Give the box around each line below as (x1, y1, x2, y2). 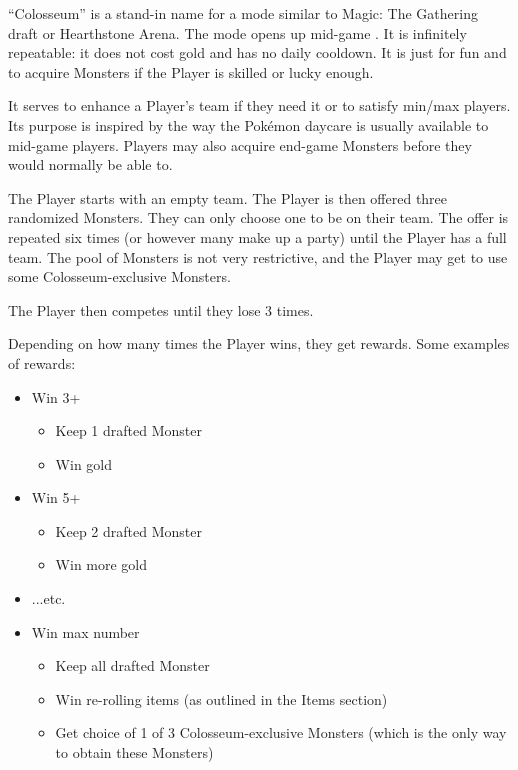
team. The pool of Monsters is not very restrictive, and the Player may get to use (8, 246, 508, 267)
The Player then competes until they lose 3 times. (8, 299, 314, 320)
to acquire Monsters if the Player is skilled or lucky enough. (8, 61, 374, 82)
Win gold (55, 453, 112, 474)
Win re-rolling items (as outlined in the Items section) (55, 688, 388, 709)
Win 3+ (31, 386, 81, 407)
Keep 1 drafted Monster (55, 420, 202, 441)
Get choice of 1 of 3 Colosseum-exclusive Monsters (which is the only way (55, 722, 507, 743)
